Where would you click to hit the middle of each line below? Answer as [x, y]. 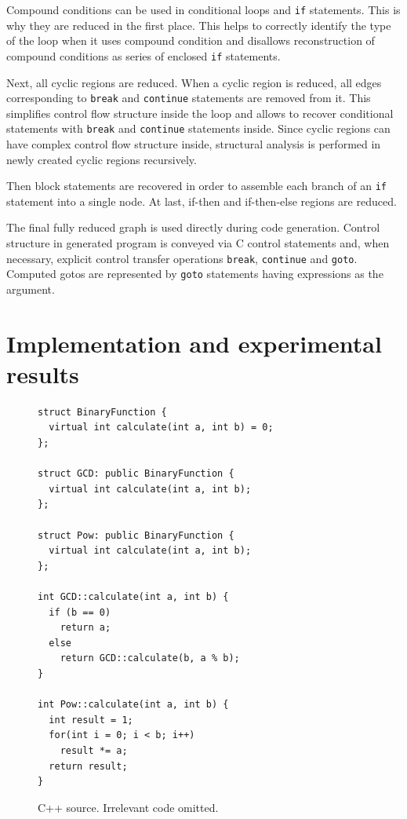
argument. [31, 289]
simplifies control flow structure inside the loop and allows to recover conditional [200, 113]
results [43, 373]
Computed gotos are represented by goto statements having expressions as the [195, 274]
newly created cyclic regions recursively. [102, 159]
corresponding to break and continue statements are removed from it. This [189, 98]
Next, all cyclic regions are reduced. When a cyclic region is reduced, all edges [194, 82]
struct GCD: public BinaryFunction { [136, 474]
